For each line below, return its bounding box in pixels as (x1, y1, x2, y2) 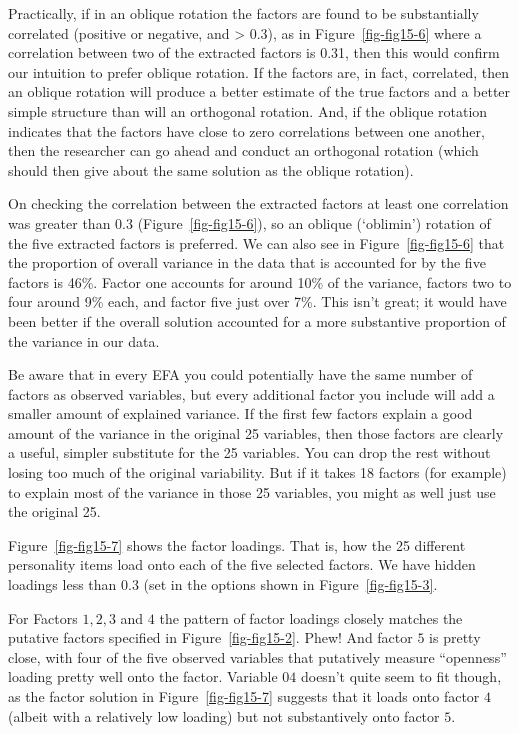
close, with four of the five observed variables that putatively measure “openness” (8, 646, 507, 667)
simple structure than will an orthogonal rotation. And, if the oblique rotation (8, 100, 488, 121)
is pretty (429, 627, 481, 648)
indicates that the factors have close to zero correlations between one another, (8, 120, 485, 141)
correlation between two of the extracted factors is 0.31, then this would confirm (8, 42, 500, 63)
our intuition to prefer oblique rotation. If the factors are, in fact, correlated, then (8, 61, 509, 82)
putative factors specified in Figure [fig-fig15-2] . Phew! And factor (8, 627, 413, 648)
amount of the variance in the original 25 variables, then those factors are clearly (8, 422, 504, 443)
